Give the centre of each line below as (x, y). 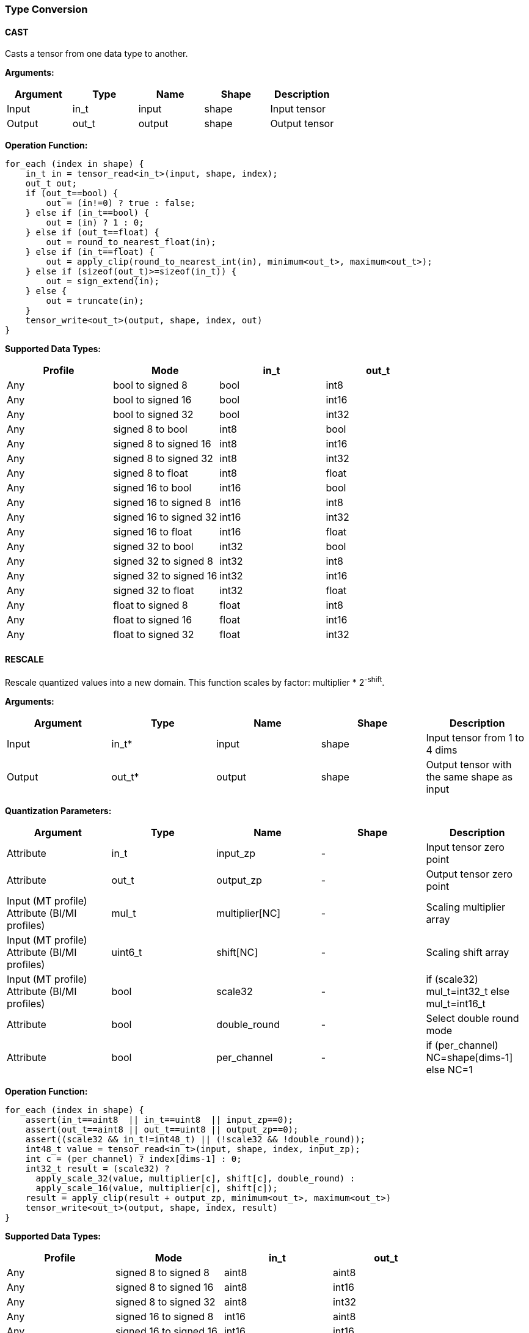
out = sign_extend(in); (103, 281)
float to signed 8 (151, 605)
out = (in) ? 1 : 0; (95, 223)
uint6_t (127, 953)
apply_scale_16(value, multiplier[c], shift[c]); (157, 1188)
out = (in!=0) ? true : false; (121, 203)
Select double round (472, 1019)
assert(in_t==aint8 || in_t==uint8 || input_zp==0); (159, 1120)
